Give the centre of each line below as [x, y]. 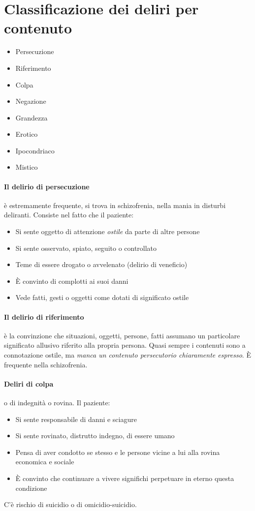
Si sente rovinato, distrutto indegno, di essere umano [95, 436]
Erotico [27, 134]
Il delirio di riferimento [44, 316]
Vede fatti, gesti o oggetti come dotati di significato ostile [102, 297]
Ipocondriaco [35, 150]
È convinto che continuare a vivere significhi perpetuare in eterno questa [125, 478]
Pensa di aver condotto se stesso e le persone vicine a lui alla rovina [118, 452]
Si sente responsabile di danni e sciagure [76, 419]
